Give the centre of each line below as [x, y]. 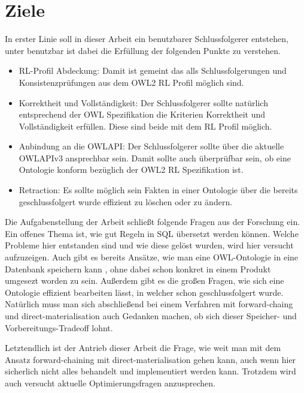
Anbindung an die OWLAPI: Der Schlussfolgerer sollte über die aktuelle [151, 146]
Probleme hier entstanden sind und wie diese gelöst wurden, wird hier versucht [149, 245]
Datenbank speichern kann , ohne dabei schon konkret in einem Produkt [138, 268]
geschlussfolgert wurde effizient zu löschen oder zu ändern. [126, 201]
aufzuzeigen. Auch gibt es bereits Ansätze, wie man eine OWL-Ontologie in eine [152, 257]
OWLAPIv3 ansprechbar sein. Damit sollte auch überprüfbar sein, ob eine [155, 157]
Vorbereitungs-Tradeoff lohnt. [59, 327]
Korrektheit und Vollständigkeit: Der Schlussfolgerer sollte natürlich [143, 102]
